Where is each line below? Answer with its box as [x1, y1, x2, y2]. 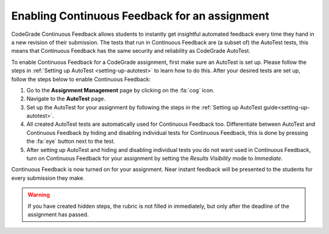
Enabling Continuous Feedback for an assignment [11, 9, 269, 22]
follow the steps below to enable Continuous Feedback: [11, 75, 151, 83]
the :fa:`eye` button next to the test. [26, 137, 115, 145]
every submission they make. [11, 174, 85, 182]
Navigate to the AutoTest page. [26, 95, 106, 103]
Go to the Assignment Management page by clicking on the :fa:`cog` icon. [26, 86, 214, 94]
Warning [27, 191, 50, 199]
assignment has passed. [27, 210, 89, 218]
